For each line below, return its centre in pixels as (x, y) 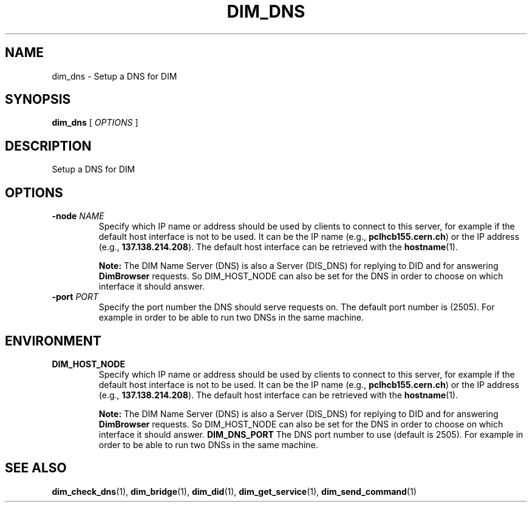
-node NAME (78, 216)
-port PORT (75, 297)
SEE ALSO (36, 468)
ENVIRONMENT (53, 341)
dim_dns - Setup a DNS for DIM (114, 76)
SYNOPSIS (38, 100)
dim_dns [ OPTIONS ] (95, 123)
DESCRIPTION (48, 146)
